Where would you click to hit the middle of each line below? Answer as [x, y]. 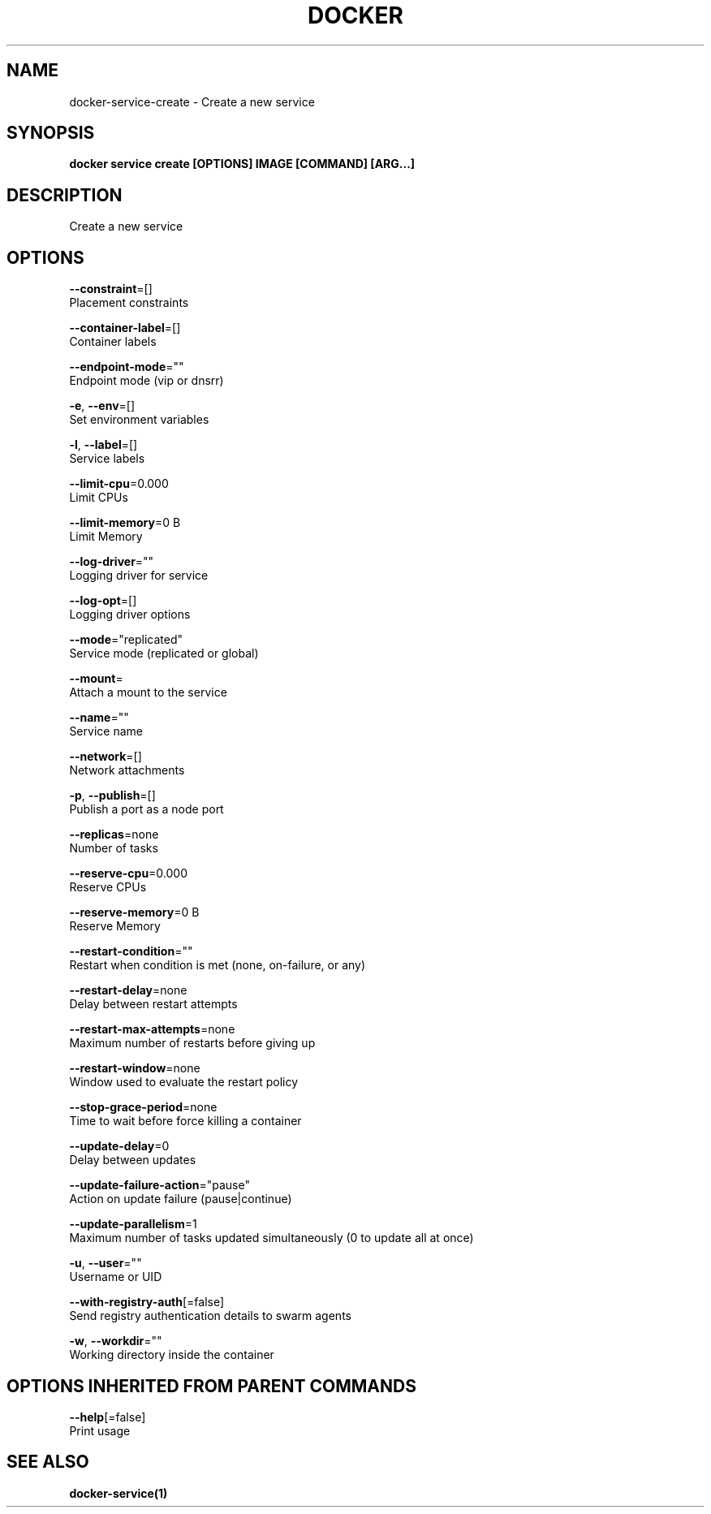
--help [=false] [108, 1417]
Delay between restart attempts [153, 1004]
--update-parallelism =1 [133, 1224]
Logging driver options [130, 615]
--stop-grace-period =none [143, 1107]
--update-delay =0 [119, 1146]
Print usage [100, 1430]
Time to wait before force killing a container [185, 1121]
